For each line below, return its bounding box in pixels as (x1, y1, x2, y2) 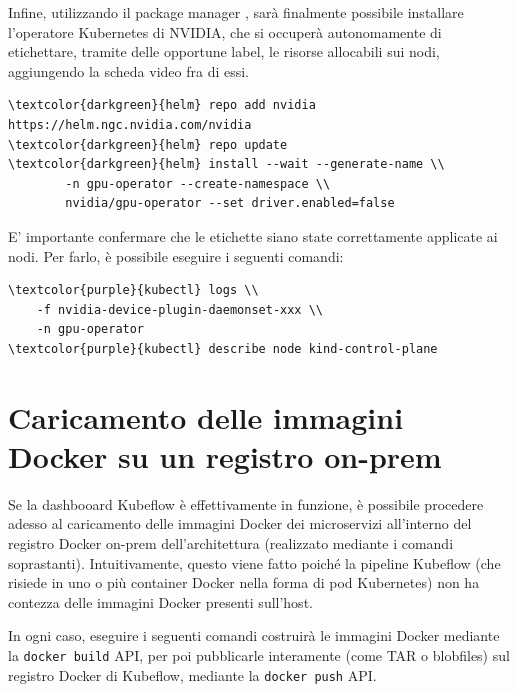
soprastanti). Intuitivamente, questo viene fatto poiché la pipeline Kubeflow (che (8, 552, 501, 573)
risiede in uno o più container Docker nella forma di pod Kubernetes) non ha (8, 572, 480, 593)
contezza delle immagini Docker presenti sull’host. (8, 591, 313, 612)
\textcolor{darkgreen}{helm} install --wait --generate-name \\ (8, 157, 445, 172)
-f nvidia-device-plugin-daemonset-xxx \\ (36, 302, 323, 317)
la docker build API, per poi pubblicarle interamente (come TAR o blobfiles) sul (8, 644, 510, 665)
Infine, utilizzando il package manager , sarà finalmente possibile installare (8, 2, 464, 22)
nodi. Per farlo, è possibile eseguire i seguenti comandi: (8, 245, 344, 266)
